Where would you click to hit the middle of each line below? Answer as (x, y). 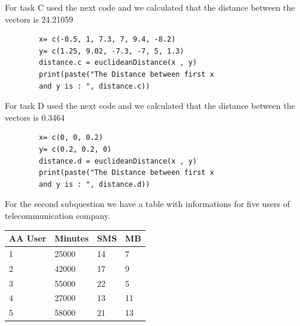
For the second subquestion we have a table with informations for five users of (147, 204)
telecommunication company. (58, 215)
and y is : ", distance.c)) (95, 86)
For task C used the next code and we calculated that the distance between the (150, 7)
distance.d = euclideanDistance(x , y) (118, 161)
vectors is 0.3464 (35, 117)
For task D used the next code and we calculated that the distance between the (150, 106)
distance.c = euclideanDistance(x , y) (118, 63)
